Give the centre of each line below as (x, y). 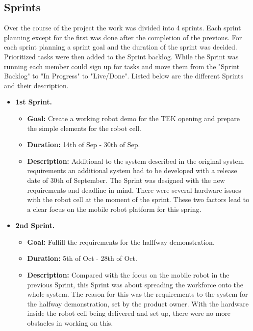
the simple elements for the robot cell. (84, 128)
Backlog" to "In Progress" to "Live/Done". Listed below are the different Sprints (124, 76)
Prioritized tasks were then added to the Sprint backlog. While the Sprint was (121, 56)
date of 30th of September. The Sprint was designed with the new (126, 180)
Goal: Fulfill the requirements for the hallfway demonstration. (121, 242)
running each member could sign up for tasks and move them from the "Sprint (122, 66)
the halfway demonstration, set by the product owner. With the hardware (138, 303)
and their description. (36, 85)
